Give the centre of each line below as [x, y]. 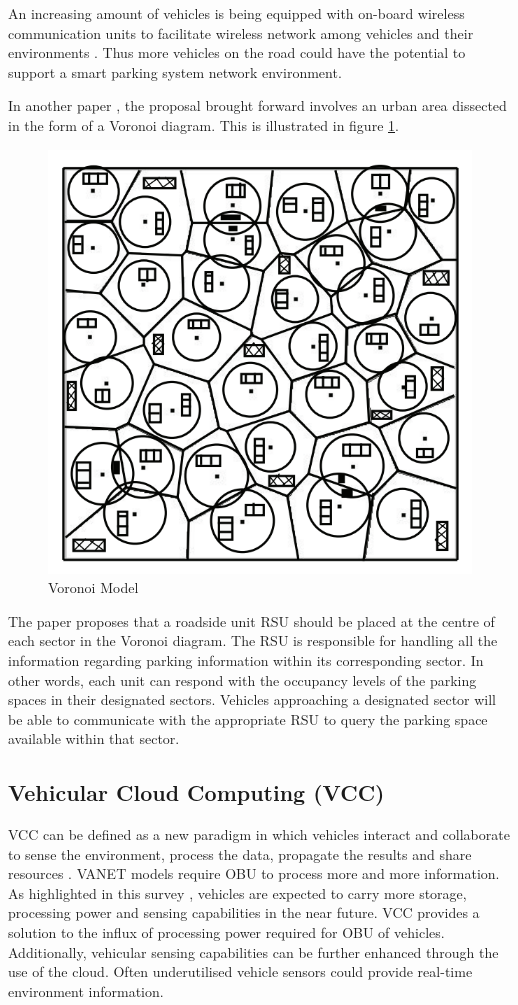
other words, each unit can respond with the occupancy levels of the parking [242, 679]
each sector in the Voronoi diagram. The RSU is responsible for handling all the [253, 640]
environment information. [86, 990]
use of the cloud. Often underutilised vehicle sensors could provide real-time [240, 971]
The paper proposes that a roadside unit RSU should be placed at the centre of [251, 620]
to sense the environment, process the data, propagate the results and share [240, 853]
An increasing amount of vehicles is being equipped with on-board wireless [236, 13]
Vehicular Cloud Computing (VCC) [196, 792]
